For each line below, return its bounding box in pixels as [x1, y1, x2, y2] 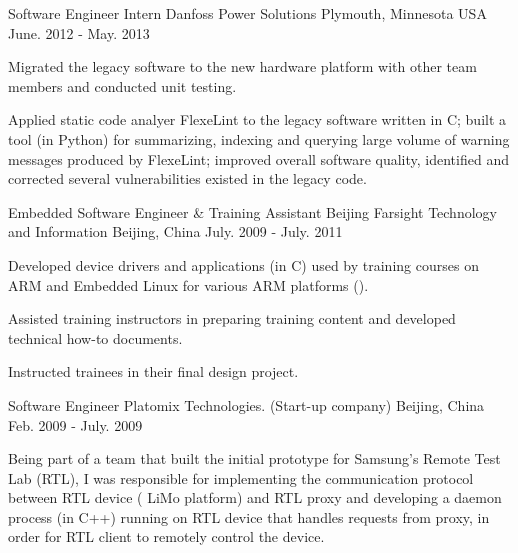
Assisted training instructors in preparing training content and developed [8, 308, 456, 329]
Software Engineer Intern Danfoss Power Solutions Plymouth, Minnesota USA [8, 3, 487, 23]
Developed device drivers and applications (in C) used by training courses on [8, 254, 479, 275]
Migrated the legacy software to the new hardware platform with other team [8, 56, 477, 77]
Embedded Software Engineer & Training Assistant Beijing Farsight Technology [8, 201, 497, 222]
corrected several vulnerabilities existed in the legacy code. [8, 168, 367, 189]
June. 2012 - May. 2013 [8, 22, 150, 43]
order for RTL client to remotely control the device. [8, 526, 325, 547]
